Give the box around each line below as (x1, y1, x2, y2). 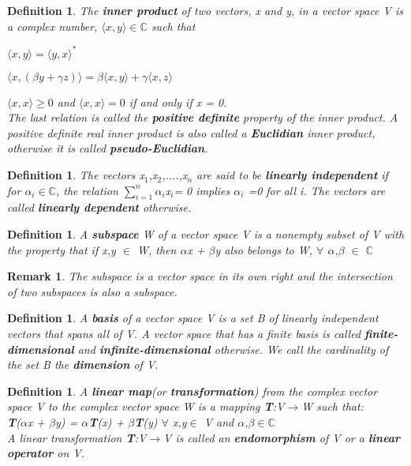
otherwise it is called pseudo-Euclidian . (7, 140, 208, 156)
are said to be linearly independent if (196, 167, 388, 183)
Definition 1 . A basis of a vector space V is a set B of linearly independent (7, 310, 379, 326)
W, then (136, 241, 177, 257)
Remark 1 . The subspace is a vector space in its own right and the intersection (7, 268, 393, 284)
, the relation (55, 182, 118, 198)
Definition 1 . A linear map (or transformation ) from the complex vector (7, 382, 378, 399)
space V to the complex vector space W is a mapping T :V (7, 398, 285, 415)
